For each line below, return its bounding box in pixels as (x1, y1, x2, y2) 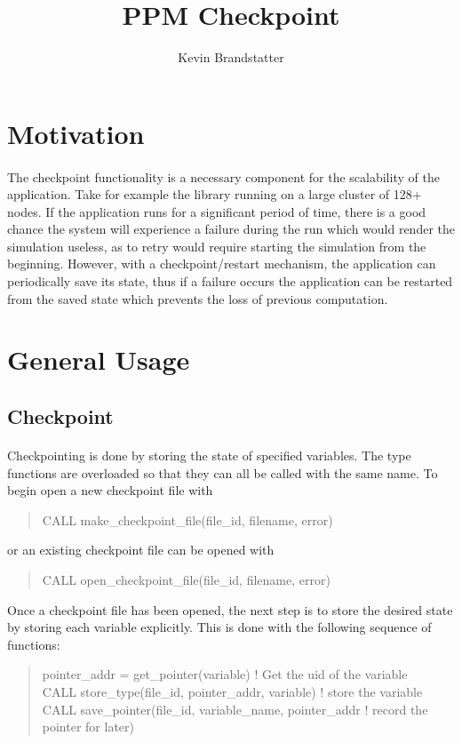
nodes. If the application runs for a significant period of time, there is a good (7, 202, 426, 220)
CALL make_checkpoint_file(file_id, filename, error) (42, 510, 333, 529)
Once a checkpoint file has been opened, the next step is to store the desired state (7, 600, 453, 619)
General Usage (7, 341, 190, 378)
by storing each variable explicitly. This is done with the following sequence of (7, 618, 432, 636)
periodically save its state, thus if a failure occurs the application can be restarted (7, 272, 453, 291)
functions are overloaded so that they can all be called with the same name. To (7, 463, 438, 482)
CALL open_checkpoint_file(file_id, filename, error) (42, 570, 331, 588)
